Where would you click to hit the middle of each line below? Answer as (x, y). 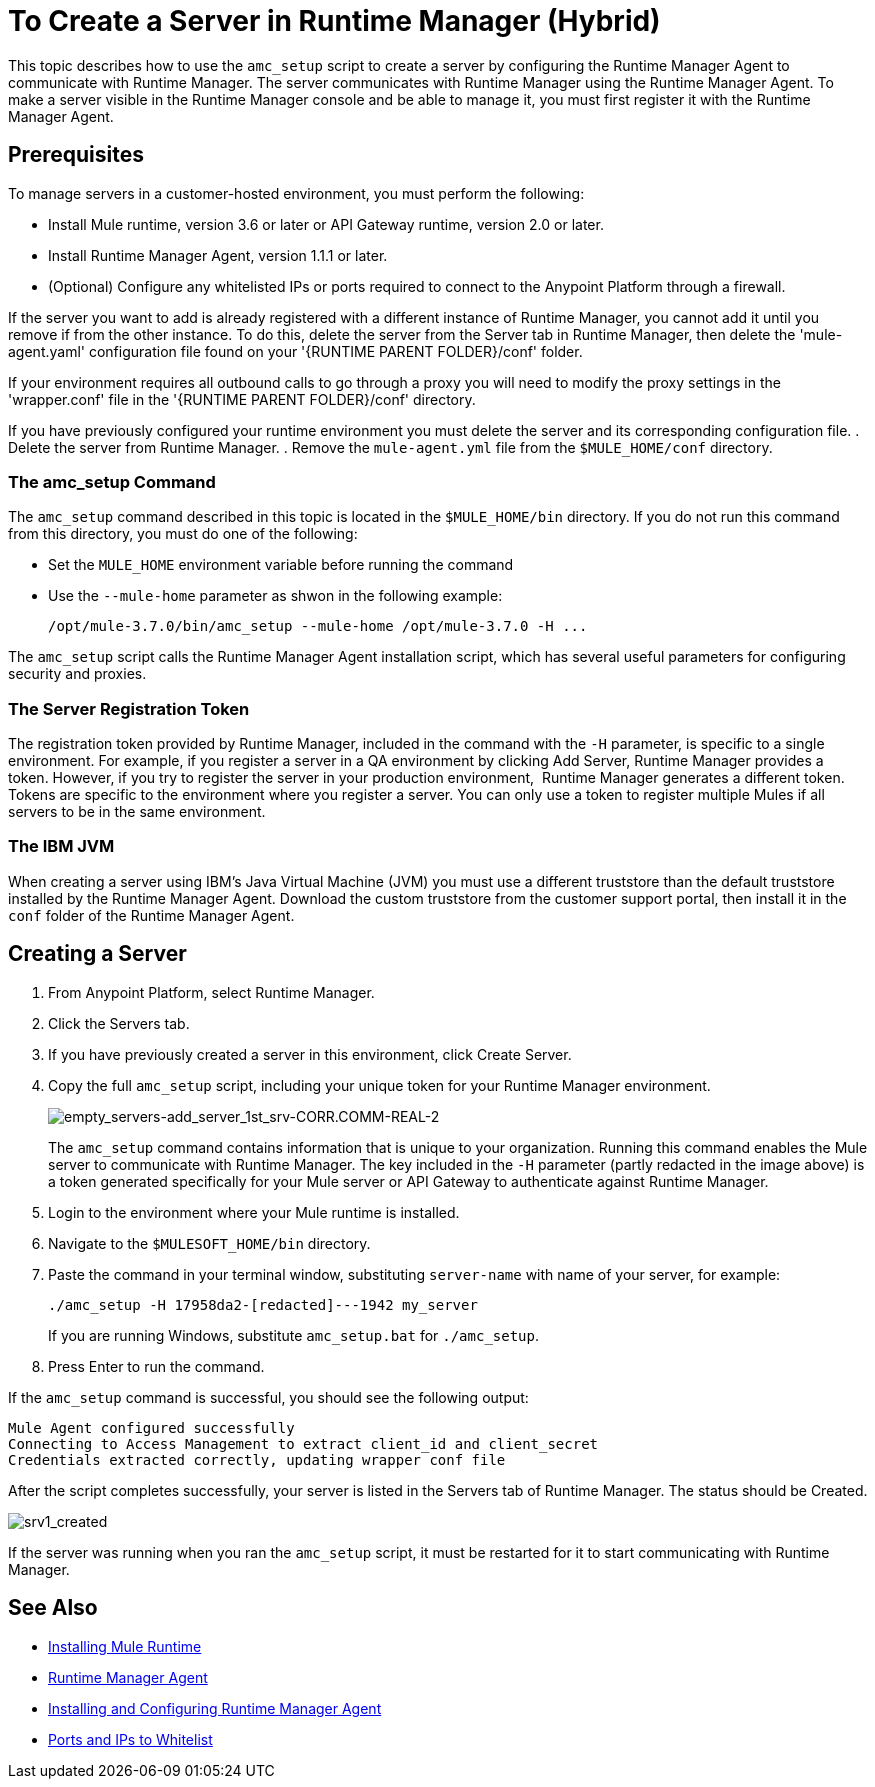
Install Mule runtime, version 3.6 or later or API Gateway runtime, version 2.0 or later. (326, 224)
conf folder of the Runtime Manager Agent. (151, 915)
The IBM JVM (61, 846)
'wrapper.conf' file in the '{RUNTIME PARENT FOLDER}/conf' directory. (242, 399)
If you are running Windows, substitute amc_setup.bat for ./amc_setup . (294, 1335)
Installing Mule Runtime (125, 1646)
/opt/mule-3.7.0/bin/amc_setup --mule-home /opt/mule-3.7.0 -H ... (318, 626)
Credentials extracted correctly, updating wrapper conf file (257, 1459)
